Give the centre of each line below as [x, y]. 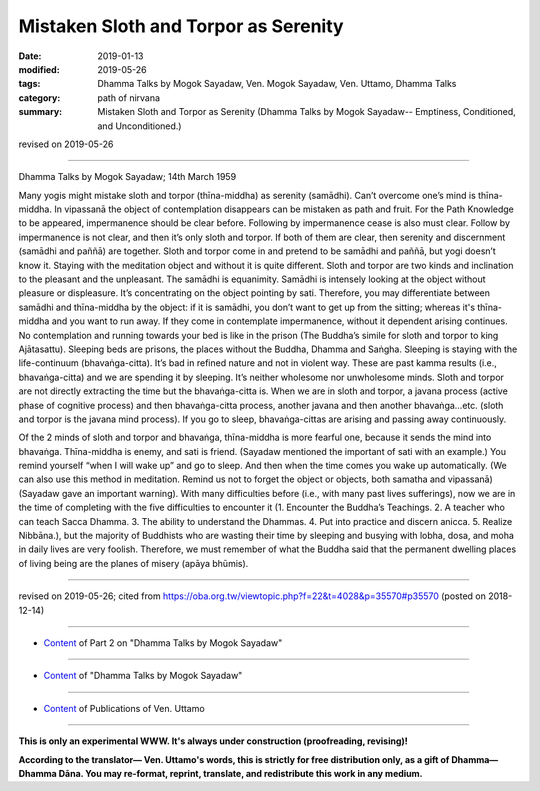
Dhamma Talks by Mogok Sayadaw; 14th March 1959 [127, 177]
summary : [40, 112]
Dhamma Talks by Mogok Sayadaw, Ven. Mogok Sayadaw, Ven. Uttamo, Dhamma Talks [277, 84]
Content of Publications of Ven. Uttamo [124, 708]
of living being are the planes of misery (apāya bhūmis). [133, 563]
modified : [39, 69]
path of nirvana [128, 97]
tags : [29, 84]
